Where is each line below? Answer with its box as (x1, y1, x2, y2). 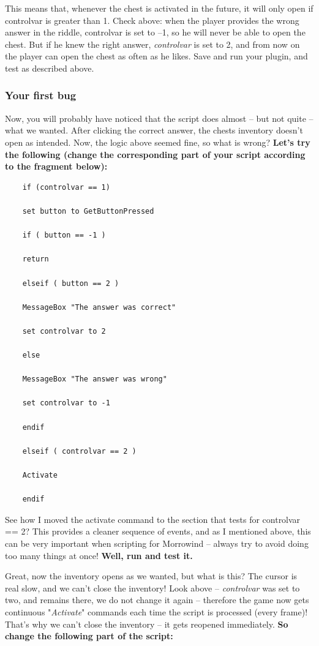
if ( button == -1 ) (22, 231, 106, 240)
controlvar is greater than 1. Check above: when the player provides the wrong (5, 13, 299, 26)
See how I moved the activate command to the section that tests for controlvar (5, 513, 301, 525)
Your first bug (5, 88, 77, 103)
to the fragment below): (5, 160, 108, 173)
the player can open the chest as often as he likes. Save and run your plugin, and (5, 50, 308, 62)
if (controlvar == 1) (22, 182, 110, 192)
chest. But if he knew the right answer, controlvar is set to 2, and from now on (5, 37, 300, 50)
